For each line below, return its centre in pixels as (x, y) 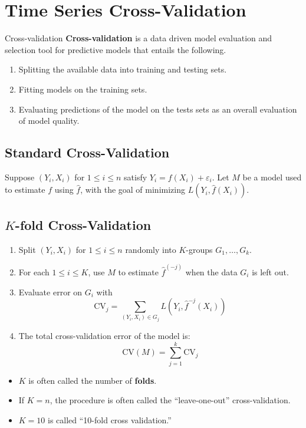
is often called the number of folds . (93, 380)
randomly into (151, 249)
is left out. (270, 271)
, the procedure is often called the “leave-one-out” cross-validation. (170, 400)
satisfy (136, 177)
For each (34, 271)
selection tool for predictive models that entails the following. (116, 49)
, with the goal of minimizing (133, 190)
